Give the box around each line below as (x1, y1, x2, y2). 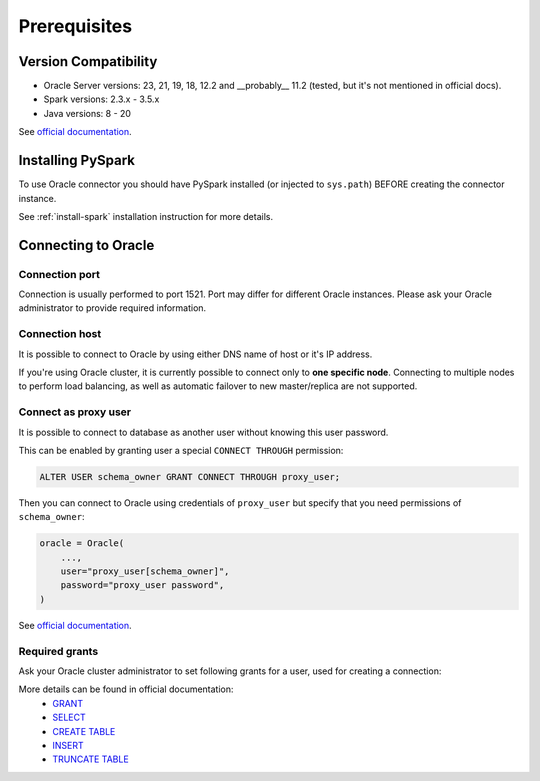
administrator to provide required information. (18, 302, 207, 314)
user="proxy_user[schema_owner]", (60, 566, 230, 577)
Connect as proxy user (18, 405, 132, 419)
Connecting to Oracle (18, 236, 155, 254)
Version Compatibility (18, 53, 158, 70)
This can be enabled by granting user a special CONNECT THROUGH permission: (18, 444, 344, 456)
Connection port (18, 267, 100, 281)
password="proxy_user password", (60, 580, 225, 591)
